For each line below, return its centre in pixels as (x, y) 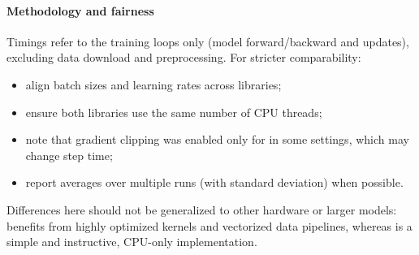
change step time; (69, 155)
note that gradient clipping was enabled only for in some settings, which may (217, 139)
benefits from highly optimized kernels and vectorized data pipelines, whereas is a (209, 225)
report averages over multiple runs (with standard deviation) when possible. (214, 182)
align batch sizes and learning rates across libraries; (153, 84)
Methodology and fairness (80, 10)
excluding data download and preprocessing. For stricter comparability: (184, 57)
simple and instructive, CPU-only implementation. (132, 242)
